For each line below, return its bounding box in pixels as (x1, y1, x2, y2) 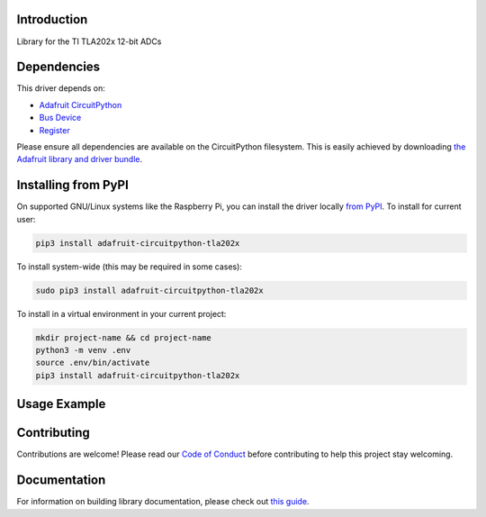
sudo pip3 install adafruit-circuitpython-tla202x (35, 285, 265, 295)
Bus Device (39, 113, 82, 123)
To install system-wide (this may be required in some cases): (16, 261, 243, 272)
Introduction (16, 12, 88, 27)
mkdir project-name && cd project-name (35, 332, 211, 342)
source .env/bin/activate (35, 358, 150, 368)
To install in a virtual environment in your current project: (16, 308, 227, 319)
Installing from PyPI (16, 177, 130, 193)
